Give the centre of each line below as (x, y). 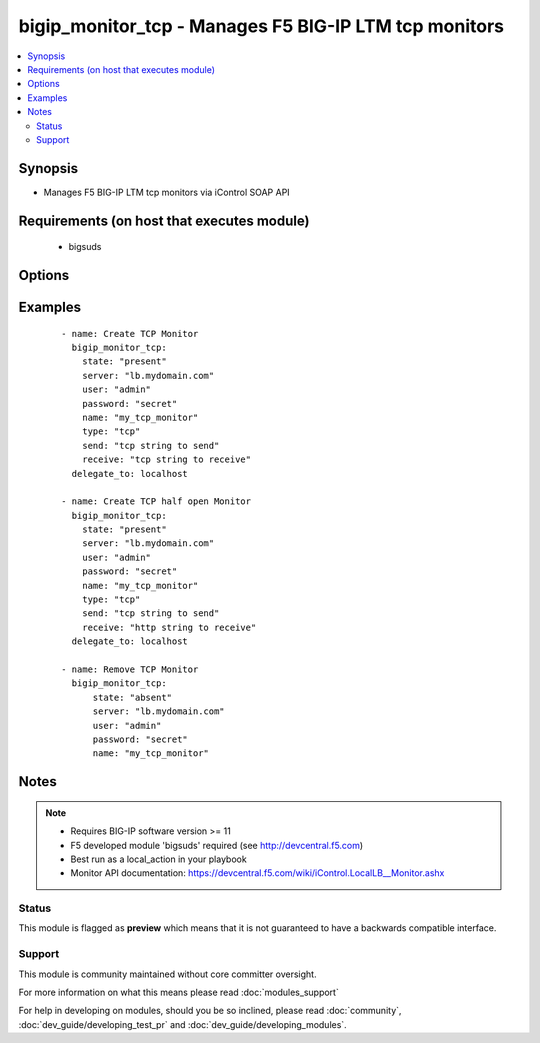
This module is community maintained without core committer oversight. (167, 974)
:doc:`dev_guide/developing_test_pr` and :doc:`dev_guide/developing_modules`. (182, 1024)
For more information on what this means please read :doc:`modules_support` (178, 992)
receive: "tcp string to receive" (166, 459)
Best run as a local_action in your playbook (158, 859)
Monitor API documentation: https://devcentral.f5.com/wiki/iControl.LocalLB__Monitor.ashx (257, 873)
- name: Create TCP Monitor (130, 333)
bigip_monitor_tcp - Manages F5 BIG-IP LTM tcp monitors (261, 26)
